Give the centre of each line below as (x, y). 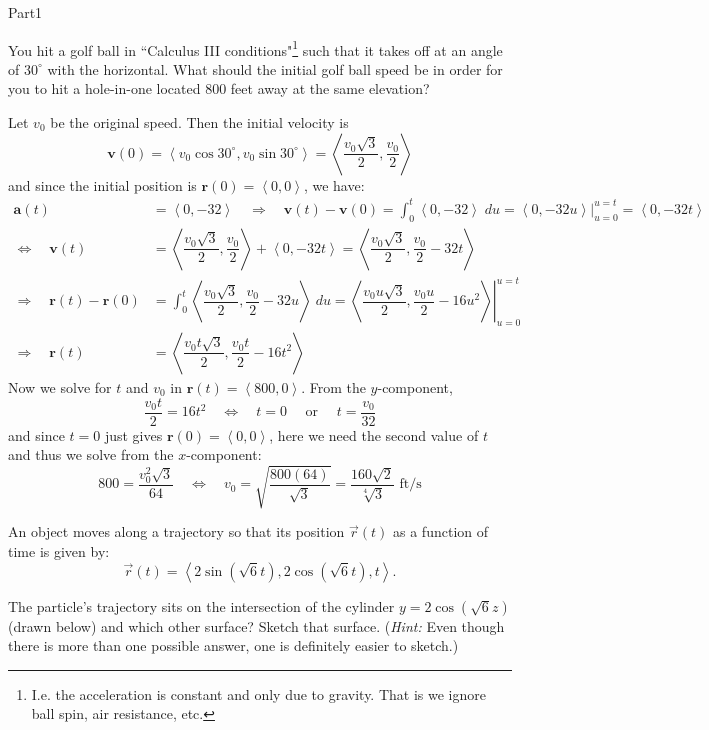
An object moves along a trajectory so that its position (176, 531)
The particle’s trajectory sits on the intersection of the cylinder (201, 605)
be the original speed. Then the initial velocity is (199, 122)
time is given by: (59, 550)
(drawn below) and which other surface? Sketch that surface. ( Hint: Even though (256, 625)
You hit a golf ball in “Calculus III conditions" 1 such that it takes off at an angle (255, 48)
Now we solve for (60, 386)
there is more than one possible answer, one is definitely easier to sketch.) (233, 645)
